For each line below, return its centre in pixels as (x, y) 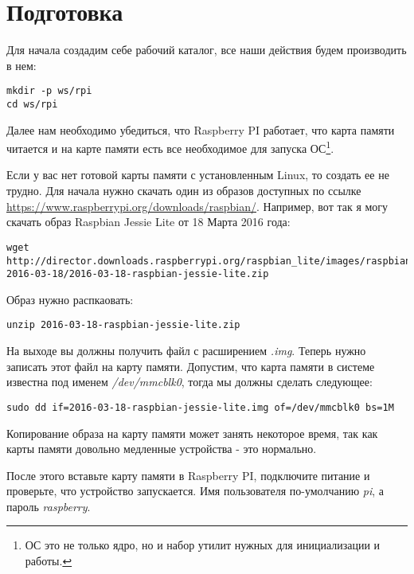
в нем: (21, 65)
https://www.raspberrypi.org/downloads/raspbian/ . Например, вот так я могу (197, 206)
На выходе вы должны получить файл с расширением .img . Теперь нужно (186, 351)
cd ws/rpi (32, 104)
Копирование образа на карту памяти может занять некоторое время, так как (192, 433)
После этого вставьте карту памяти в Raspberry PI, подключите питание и (188, 475)
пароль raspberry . (49, 506)
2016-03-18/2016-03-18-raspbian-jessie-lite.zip (138, 274)
